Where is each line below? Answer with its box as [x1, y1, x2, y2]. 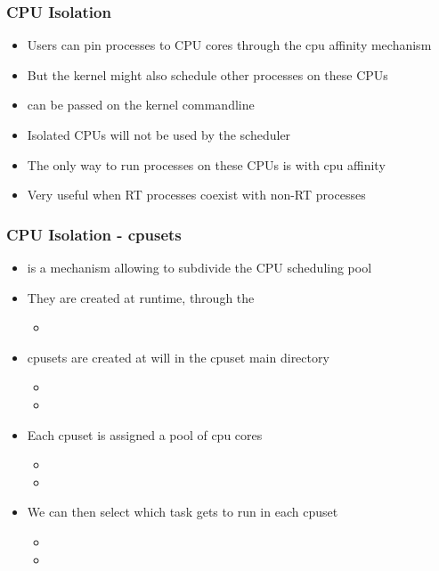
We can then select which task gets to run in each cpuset [27, 502, 338, 521]
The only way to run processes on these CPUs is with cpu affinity [27, 155, 386, 174]
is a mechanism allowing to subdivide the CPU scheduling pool [27, 258, 372, 276]
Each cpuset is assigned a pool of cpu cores [27, 425, 263, 444]
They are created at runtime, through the [27, 288, 255, 306]
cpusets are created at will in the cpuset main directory [27, 347, 329, 366]
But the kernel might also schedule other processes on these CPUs [27, 65, 388, 84]
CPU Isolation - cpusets [6, 223, 182, 245]
